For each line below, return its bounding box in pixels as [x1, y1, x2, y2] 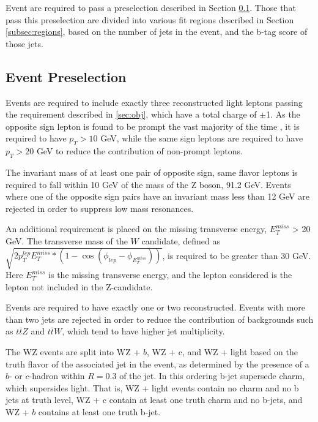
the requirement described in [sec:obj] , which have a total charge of [6, 108, 257, 121]
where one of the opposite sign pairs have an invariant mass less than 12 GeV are [6, 190, 309, 203]
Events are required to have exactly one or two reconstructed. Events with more [6, 301, 306, 314]
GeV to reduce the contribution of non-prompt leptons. [36, 145, 243, 157]
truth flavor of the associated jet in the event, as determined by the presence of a [6, 357, 309, 370]
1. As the [266, 108, 300, 121]
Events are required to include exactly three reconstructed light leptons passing [6, 96, 303, 108]
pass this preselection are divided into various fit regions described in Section [6, 13, 294, 26]
